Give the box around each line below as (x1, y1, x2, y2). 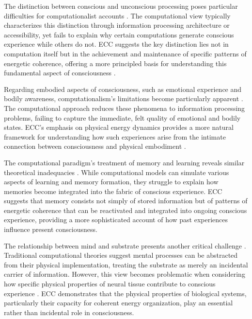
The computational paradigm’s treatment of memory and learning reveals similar (4, 157, 245, 167)
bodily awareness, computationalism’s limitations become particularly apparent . (4, 93, 243, 104)
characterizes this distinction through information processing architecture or (4, 20, 230, 30)
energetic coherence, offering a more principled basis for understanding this (4, 58, 227, 68)
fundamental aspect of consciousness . (4, 68, 116, 78)
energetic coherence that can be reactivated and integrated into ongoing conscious (4, 205, 247, 215)
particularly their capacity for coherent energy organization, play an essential (4, 298, 233, 308)
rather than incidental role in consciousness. (4, 307, 134, 317)
